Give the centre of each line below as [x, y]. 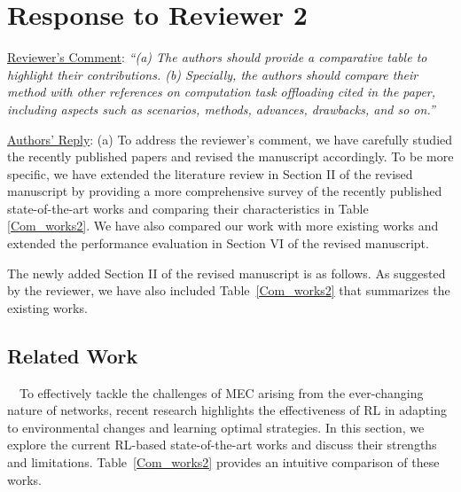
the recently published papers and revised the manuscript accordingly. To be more [230, 156]
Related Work [73, 355]
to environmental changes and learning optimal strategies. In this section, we [216, 427]
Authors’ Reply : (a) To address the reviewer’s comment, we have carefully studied [230, 139]
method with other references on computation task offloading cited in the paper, [222, 92]
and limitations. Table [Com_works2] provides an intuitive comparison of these [223, 462]
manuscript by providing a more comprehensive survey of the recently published [225, 191]
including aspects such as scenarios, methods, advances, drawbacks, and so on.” [221, 109]
